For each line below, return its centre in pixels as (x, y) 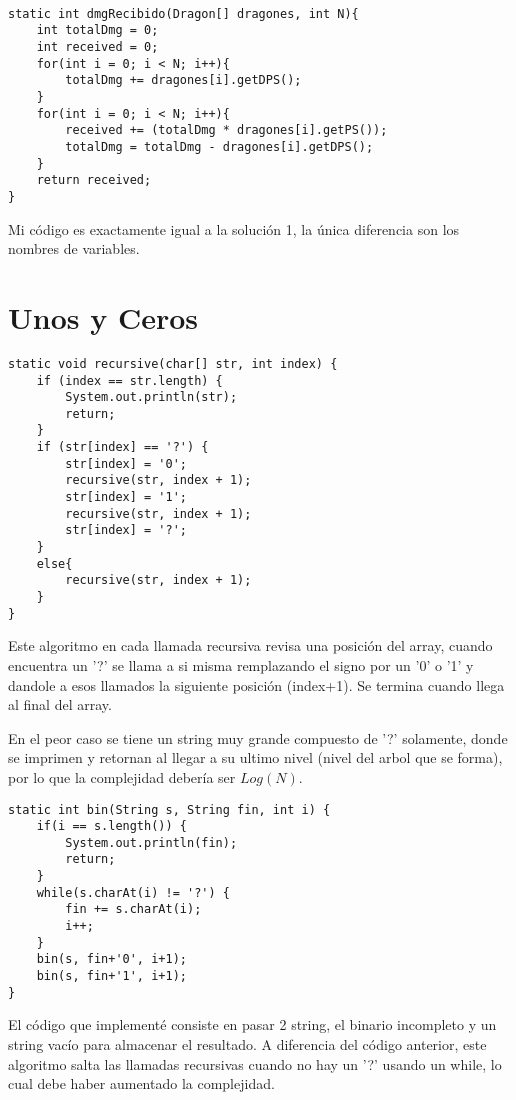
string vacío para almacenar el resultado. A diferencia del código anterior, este (247, 1043)
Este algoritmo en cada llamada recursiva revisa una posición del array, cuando (250, 645)
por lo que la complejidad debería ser (122, 776)
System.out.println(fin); (151, 842)
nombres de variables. (74, 248)
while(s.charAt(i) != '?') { (133, 892)
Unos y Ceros (103, 316)
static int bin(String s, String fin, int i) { (169, 809)
